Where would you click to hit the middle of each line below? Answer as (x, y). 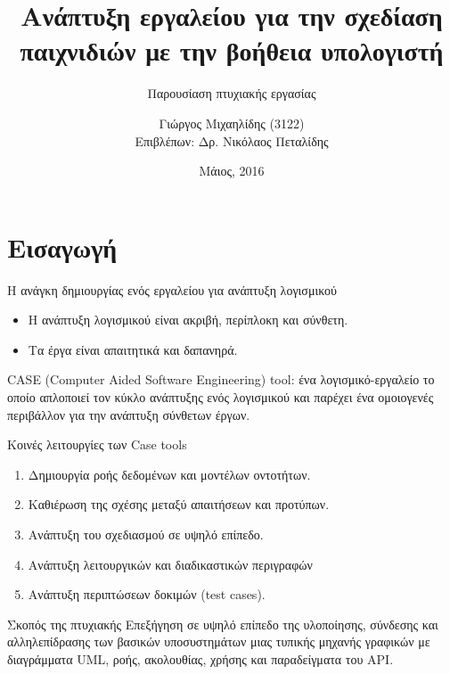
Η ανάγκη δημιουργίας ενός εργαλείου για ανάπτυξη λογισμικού (172, 289)
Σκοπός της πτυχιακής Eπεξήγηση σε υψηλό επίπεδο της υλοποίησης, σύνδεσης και (223, 624)
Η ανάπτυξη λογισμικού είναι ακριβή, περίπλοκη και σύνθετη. (188, 320)
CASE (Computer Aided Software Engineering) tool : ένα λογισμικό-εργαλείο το (221, 379)
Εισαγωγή (62, 247)
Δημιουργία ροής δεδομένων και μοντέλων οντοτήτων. (169, 474)
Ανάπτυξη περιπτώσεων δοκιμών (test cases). (147, 594)
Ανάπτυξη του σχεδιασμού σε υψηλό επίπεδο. (146, 534)
